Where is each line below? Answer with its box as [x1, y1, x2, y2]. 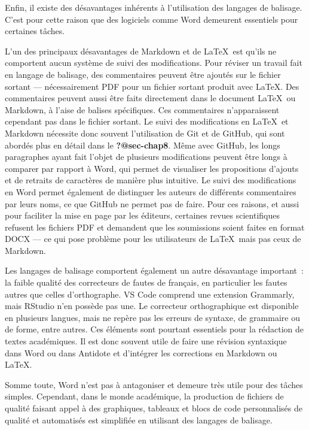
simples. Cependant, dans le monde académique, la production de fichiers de [5, 390, 284, 402]
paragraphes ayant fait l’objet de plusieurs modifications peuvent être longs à [5, 150, 287, 163]
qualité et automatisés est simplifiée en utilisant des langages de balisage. [5, 413, 273, 426]
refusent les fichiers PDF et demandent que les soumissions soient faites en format [5, 220, 305, 233]
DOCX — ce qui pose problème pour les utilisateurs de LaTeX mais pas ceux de [5, 232, 301, 245]
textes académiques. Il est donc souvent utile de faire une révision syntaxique [5, 335, 287, 347]
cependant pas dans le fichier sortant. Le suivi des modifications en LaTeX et [5, 115, 289, 128]
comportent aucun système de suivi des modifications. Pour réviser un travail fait [5, 56, 302, 69]
